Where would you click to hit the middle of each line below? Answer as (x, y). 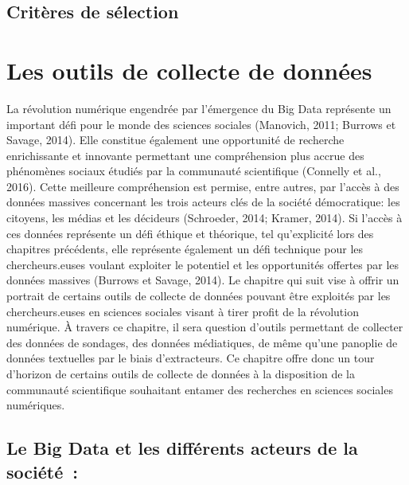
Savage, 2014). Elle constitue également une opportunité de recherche (175, 140)
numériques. (36, 405)
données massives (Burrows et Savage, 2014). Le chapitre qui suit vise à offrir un (203, 280)
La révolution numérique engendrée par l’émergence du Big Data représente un (199, 108)
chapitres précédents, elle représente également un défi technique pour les (185, 249)
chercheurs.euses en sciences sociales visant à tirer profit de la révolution (183, 311)
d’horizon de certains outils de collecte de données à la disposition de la (181, 374)
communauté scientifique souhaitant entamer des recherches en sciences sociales (200, 389)
